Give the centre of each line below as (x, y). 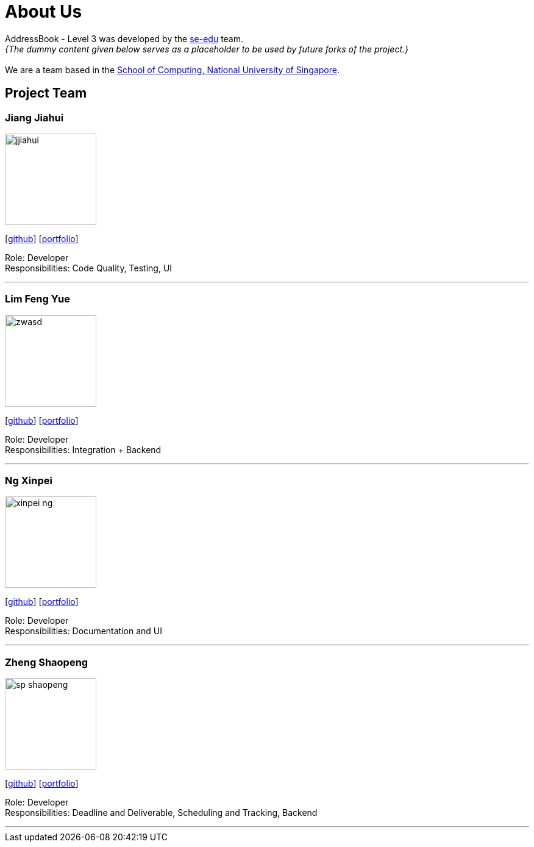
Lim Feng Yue (37, 299)
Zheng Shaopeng (47, 662)
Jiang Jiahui (34, 117)
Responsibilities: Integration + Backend (83, 449)
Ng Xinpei (29, 481)
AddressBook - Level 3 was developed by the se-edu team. (124, 38)
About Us (44, 12)
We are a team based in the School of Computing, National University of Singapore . (173, 70)
